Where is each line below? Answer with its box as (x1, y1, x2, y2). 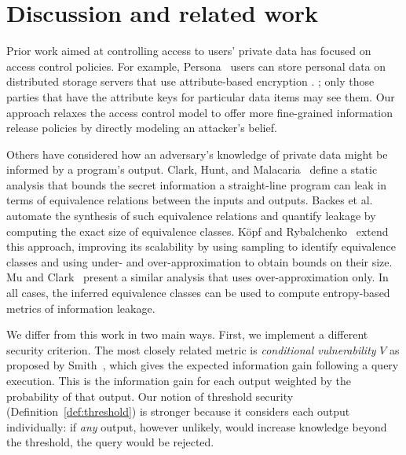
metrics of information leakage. (6, 299, 155, 316)
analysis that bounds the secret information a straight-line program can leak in (6, 176, 386, 193)
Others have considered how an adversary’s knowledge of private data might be (6, 145, 388, 162)
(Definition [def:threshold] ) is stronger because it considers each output (6, 403, 350, 420)
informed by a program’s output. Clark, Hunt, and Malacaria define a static (6, 161, 378, 178)
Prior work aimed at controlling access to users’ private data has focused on (6, 42, 371, 59)
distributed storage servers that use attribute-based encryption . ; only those (6, 73, 375, 90)
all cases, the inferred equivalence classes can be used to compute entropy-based (6, 284, 390, 301)
